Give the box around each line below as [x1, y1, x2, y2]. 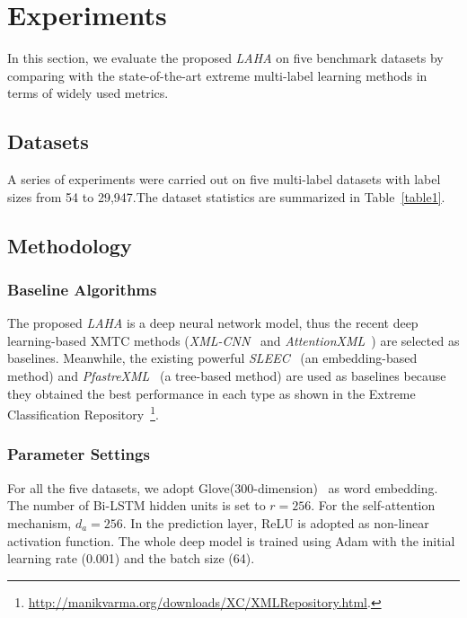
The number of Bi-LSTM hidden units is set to [7, 496, 266, 515]
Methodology [7, 231, 132, 259]
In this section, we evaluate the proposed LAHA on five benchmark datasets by [7, 49, 444, 67]
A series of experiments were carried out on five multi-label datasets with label [7, 170, 441, 189]
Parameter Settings [7, 443, 150, 465]
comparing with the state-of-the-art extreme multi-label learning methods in [7, 66, 427, 84]
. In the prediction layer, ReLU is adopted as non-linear [122, 513, 429, 532]
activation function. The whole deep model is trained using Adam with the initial [7, 531, 455, 550]
